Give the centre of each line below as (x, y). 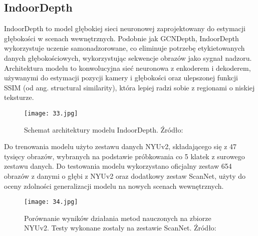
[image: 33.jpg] (51, 113)
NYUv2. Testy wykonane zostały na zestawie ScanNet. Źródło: (120, 228)
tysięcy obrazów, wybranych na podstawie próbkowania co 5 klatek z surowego (124, 156)
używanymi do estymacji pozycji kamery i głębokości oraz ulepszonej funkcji (121, 78)
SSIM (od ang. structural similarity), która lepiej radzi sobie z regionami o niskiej (130, 87)
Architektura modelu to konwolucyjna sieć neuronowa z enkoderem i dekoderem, (127, 68)
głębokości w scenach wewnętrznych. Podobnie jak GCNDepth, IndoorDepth (121, 38)
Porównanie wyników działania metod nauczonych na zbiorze (118, 218)
